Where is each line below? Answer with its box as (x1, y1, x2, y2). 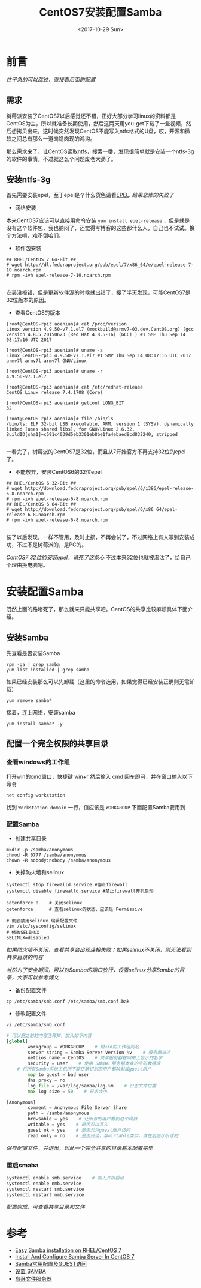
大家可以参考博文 (16, 974, 59, 981)
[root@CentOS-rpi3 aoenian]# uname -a (6, 348, 103, 354)
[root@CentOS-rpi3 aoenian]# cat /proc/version (6, 321, 127, 327)
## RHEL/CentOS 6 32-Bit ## (6, 480, 77, 486)
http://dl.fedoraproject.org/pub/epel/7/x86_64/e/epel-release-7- (25, 262, 194, 268)
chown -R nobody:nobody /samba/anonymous (6, 857, 111, 863)
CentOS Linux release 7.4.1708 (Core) (6, 390, 103, 396)
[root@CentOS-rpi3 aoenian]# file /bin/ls (6, 416, 114, 422)
